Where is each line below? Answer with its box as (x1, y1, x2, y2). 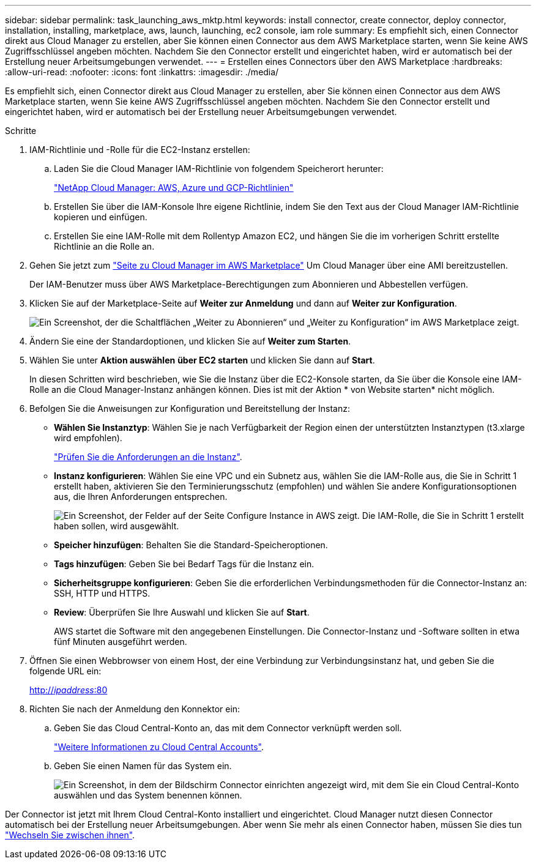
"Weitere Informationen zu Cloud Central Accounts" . (54, 742, 264, 752)
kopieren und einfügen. (54, 212, 147, 222)
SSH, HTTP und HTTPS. (54, 588, 151, 598)
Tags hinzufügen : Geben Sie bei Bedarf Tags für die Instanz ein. (54, 559, 315, 569)
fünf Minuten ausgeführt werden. (54, 636, 187, 647)
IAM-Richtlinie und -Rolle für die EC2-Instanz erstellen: (29, 144, 250, 155)
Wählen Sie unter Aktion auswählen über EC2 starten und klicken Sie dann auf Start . (29, 355, 375, 365)
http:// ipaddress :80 (29, 685, 108, 695)
